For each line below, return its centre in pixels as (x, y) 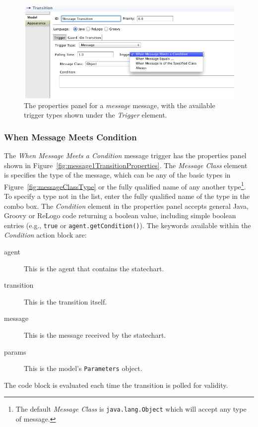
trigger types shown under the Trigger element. (96, 115)
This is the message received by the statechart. (95, 335)
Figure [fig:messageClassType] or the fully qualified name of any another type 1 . (125, 185)
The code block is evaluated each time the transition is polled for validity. (116, 385)
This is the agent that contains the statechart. (94, 268)
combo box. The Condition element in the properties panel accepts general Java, (126, 206)
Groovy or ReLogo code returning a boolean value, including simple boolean (120, 215)
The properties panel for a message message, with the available (120, 105)
